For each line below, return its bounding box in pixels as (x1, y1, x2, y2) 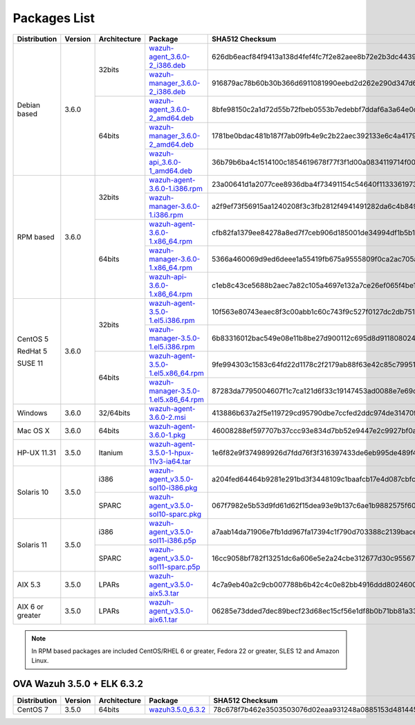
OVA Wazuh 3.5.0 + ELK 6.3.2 (12, 678, 143, 690)
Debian (17, 100, 41, 110)
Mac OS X (17, 425, 50, 435)
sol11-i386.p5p (149, 535, 196, 545)
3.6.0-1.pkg (149, 430, 186, 439)
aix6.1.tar (149, 614, 178, 624)
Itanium (98, 448, 124, 457)
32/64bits (98, 408, 131, 418)
